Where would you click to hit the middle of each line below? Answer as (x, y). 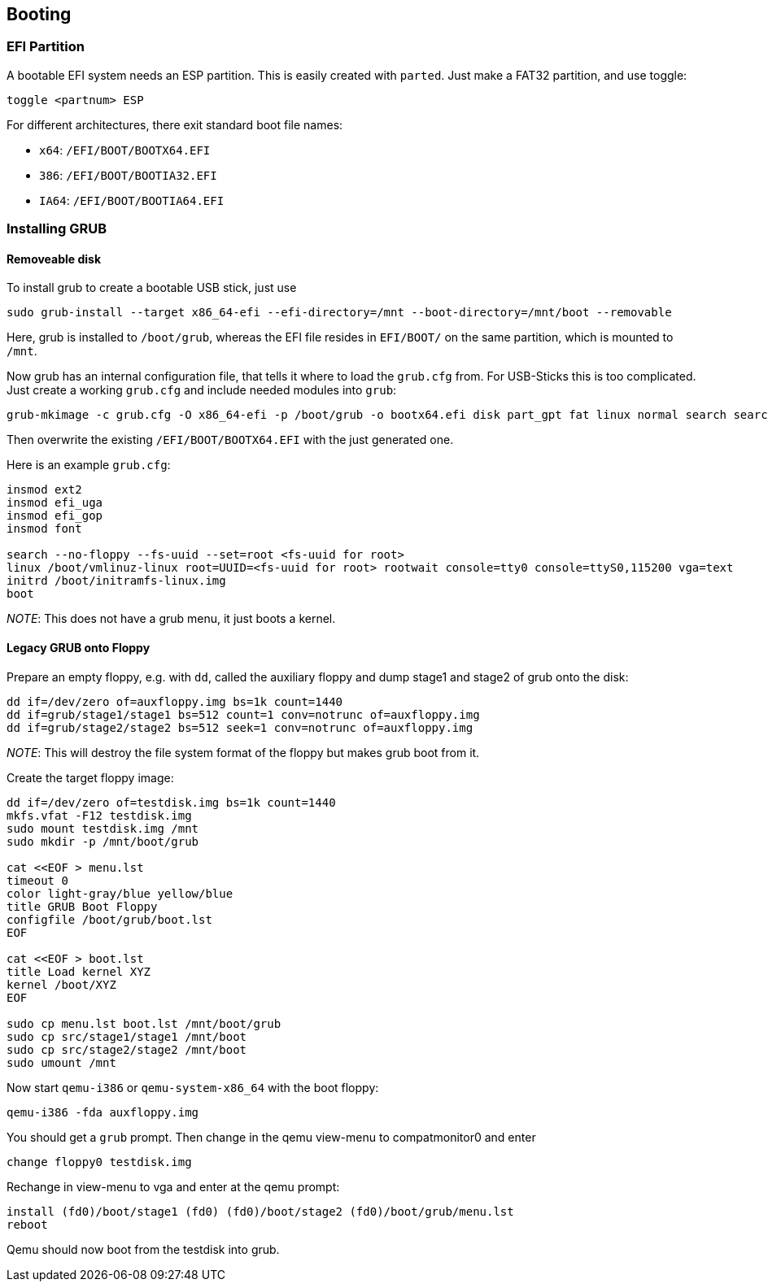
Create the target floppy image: (90, 777)
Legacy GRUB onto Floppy (79, 648)
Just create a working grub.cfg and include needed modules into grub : (202, 390)
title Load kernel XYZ (79, 971)
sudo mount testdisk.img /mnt (103, 828)
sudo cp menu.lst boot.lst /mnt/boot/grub (144, 1023)
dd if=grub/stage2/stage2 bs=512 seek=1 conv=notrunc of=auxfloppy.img (240, 727)
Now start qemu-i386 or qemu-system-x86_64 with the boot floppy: (193, 1087)
